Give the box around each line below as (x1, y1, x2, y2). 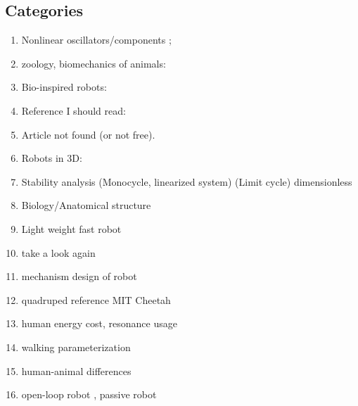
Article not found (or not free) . (21, 127, 155, 141)
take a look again (21, 245, 96, 260)
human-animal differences (21, 363, 132, 378)
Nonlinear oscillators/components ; (21, 32, 172, 47)
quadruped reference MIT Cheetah (21, 292, 171, 307)
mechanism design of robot (21, 269, 137, 284)
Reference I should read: (21, 103, 126, 118)
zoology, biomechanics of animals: (21, 56, 166, 70)
